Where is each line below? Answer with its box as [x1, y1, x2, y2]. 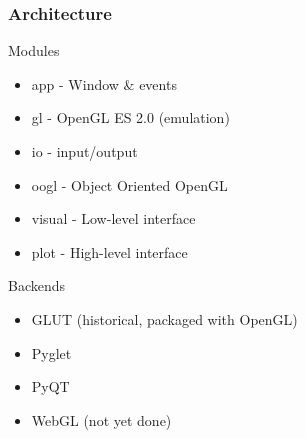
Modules [8, 40, 60, 61]
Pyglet [31, 342, 72, 363]
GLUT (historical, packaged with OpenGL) [31, 308, 298, 329]
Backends [8, 275, 66, 296]
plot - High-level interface [31, 241, 188, 262]
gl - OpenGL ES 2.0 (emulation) [31, 107, 230, 128]
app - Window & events [31, 73, 177, 94]
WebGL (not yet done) [31, 409, 172, 430]
